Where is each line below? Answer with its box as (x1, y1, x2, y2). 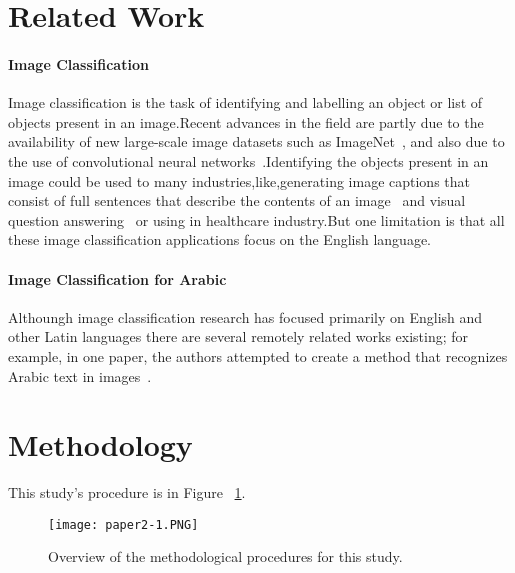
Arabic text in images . (8, 365, 152, 386)
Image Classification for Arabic (8, 268, 227, 289)
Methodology (8, 424, 193, 465)
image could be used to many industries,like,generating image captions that (8, 170, 470, 191)
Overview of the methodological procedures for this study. (48, 546, 403, 567)
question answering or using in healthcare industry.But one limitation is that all (8, 209, 505, 230)
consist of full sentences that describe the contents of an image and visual (8, 190, 466, 211)
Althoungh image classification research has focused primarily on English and (8, 306, 483, 327)
